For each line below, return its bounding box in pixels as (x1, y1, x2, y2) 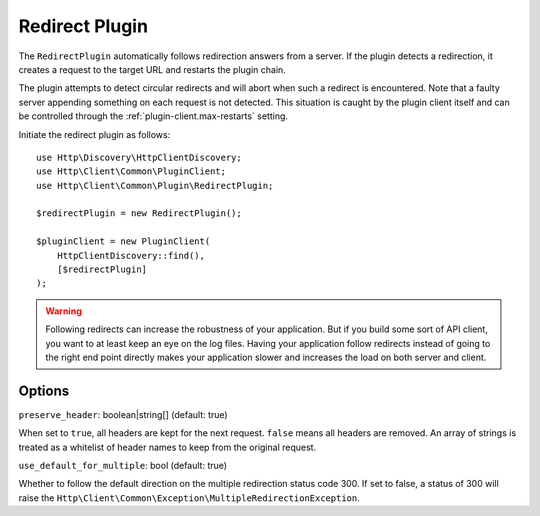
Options (18, 382, 70, 399)
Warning (45, 305, 82, 317)
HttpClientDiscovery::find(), (56, 250, 205, 261)
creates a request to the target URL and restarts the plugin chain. (18, 63, 287, 75)
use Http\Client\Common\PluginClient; (36, 166, 227, 177)
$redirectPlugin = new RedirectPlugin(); (36, 208, 242, 219)
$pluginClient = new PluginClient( (36, 236, 211, 247)
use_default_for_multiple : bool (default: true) (18, 460, 228, 472)
